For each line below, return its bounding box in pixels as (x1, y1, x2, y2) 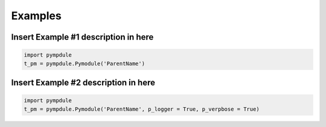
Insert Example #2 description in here (11, 77, 155, 87)
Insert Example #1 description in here (11, 32, 154, 42)
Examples (11, 9, 62, 22)
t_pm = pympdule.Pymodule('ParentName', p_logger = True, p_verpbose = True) (24, 105, 260, 113)
